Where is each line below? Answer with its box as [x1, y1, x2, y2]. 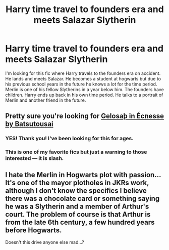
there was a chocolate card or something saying [5, 194, 160, 203]
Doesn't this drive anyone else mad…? [5, 239, 84, 245]
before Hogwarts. [5, 226, 62, 234]
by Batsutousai [5, 120, 54, 129]
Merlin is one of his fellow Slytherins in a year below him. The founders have [5, 86, 164, 92]
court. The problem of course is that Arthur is [5, 210, 151, 219]
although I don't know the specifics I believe [5, 186, 147, 195]
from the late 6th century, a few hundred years [5, 218, 155, 226]
